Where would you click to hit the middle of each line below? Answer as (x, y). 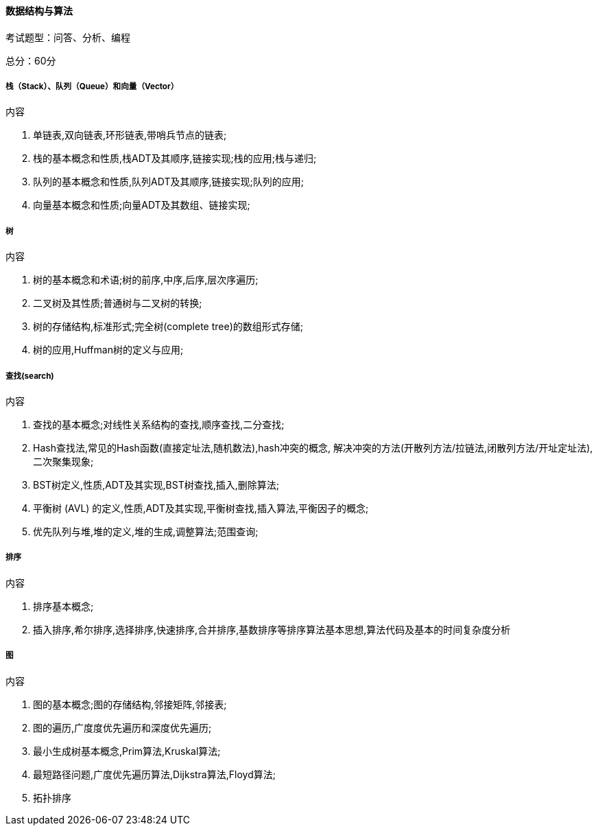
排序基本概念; (63, 606)
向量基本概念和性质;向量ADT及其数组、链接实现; (142, 205)
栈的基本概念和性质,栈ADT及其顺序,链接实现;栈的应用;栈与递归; (175, 159)
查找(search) (30, 376)
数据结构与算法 (39, 11)
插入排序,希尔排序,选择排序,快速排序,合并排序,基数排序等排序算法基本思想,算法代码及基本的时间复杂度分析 (272, 629)
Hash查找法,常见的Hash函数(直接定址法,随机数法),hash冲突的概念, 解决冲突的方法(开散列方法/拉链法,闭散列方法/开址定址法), (313, 447)
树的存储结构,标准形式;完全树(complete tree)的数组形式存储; (168, 327)
